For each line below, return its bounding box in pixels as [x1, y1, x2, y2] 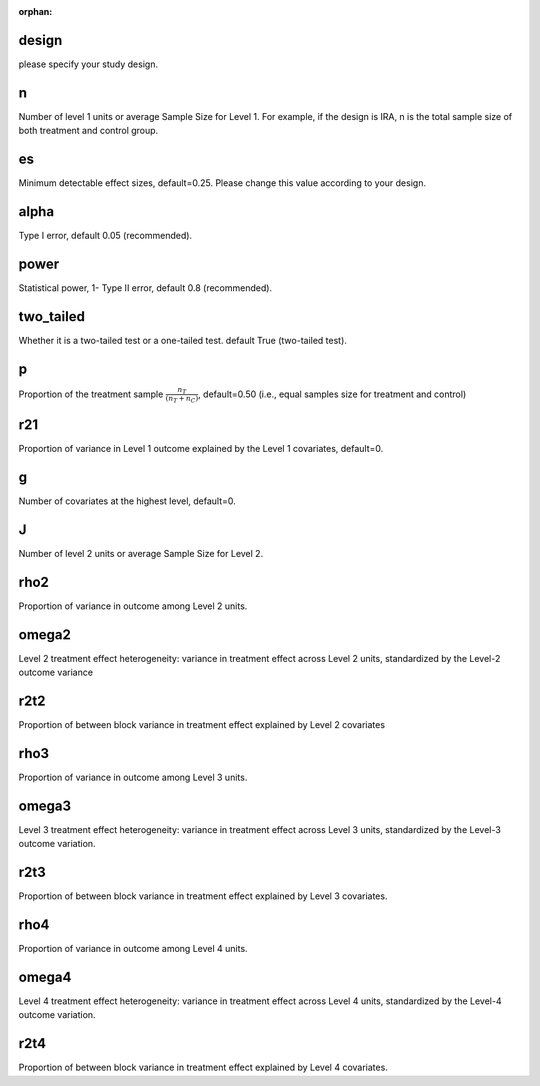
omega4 [18, 968, 72, 985]
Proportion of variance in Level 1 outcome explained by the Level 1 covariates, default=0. [18, 443, 384, 455]
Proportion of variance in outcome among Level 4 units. [18, 942, 249, 954]
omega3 [18, 797, 72, 814]
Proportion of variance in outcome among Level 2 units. [18, 600, 248, 612]
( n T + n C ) [165, 394, 199, 405]
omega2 [18, 626, 72, 643]
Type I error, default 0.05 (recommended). [18, 230, 193, 242]
